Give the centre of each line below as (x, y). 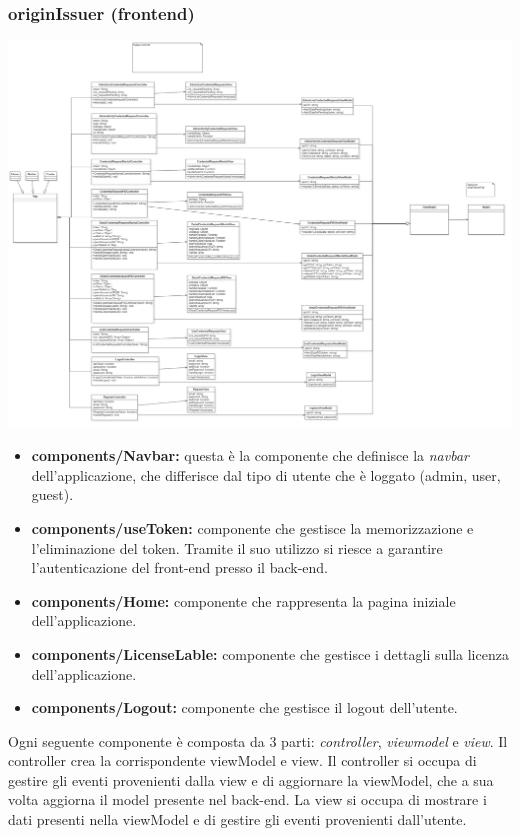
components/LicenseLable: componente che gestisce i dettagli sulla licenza (270, 653)
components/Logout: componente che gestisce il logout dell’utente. (244, 707)
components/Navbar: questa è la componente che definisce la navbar (250, 455)
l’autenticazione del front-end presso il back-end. (179, 567)
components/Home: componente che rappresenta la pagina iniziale (243, 600)
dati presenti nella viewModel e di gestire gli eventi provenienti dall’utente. (237, 819)
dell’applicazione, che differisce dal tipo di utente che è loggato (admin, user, (266, 474)
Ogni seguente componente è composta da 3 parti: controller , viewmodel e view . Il (258, 740)
